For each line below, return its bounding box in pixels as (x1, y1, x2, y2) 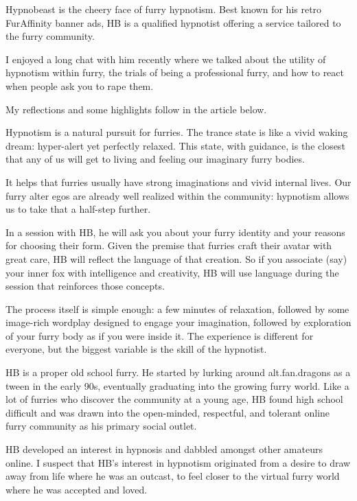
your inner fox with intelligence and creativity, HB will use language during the (5, 265, 339, 279)
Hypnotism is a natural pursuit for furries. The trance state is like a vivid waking (5, 125, 348, 139)
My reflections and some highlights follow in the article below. (5, 102, 267, 116)
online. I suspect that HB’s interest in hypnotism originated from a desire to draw (5, 455, 351, 469)
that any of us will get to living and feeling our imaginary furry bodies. (5, 152, 305, 166)
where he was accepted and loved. (5, 482, 148, 496)
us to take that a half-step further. (5, 202, 151, 216)
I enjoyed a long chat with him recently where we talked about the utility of (5, 51, 326, 66)
